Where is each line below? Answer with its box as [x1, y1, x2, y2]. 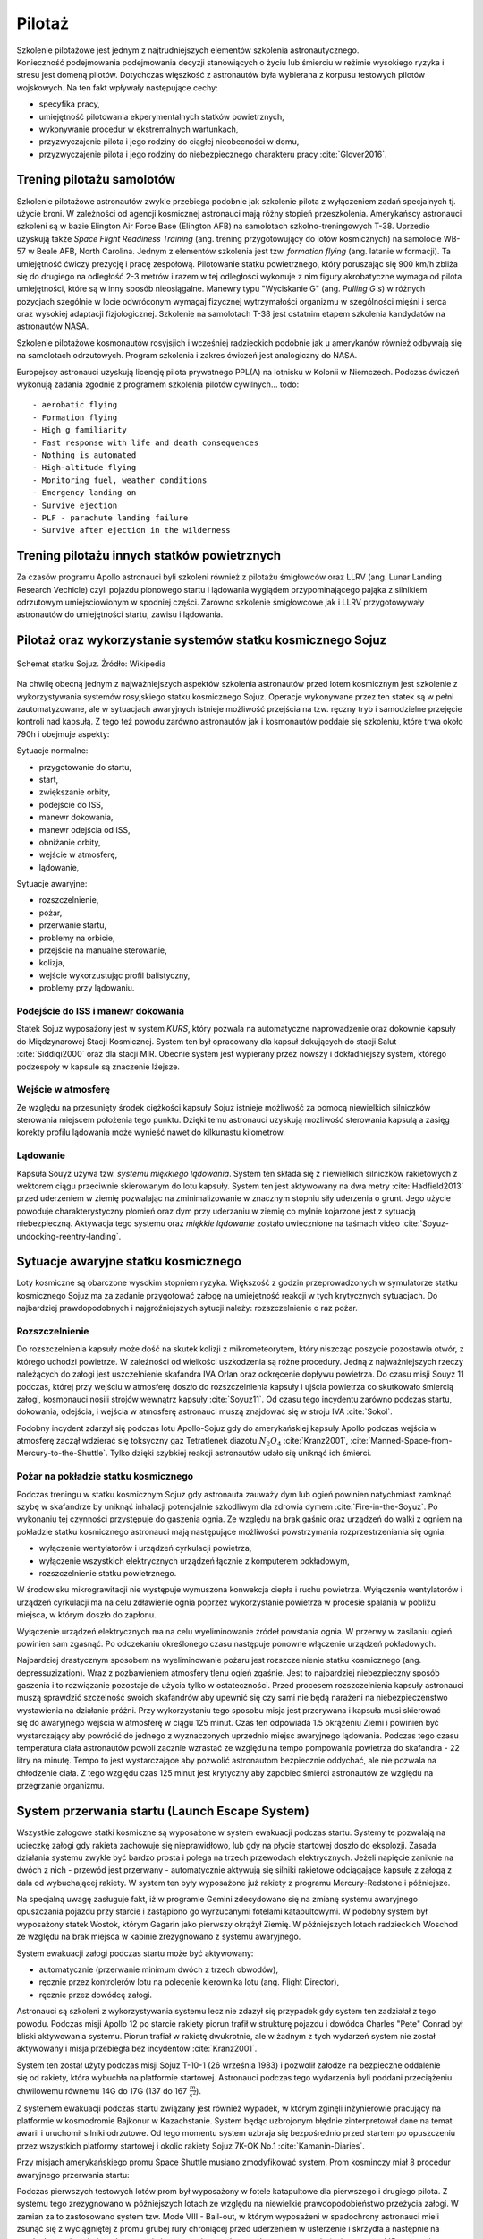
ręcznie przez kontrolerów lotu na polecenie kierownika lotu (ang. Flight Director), [38, 1977, 340, 1987]
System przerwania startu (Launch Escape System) [16, 1804, 310, 1819]
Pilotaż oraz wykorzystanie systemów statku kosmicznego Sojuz [16, 632, 387, 648]
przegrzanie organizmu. [16, 1780, 105, 1791]
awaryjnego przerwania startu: [16, 2169, 130, 2180]
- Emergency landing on [32, 488, 137, 498]
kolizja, [38, 957, 65, 968]
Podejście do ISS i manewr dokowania [16, 1004, 185, 1017]
